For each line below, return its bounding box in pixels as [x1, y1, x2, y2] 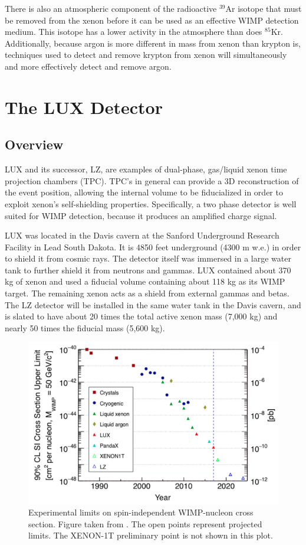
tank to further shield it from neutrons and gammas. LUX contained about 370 [5, 263, 291, 276]
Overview [5, 135, 64, 154]
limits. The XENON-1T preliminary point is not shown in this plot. [28, 529, 273, 541]
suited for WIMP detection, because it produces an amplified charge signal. [5, 209, 277, 221]
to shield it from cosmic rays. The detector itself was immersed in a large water [5, 252, 291, 265]
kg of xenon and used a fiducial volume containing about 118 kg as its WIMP [5, 275, 285, 288]
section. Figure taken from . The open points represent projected [28, 517, 262, 530]
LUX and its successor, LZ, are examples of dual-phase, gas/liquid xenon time [5, 163, 287, 175]
